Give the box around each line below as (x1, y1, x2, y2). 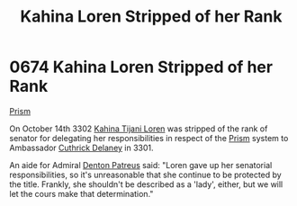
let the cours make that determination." (9, 188, 154, 199)
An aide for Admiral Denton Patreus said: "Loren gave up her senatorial (9, 159, 273, 170)
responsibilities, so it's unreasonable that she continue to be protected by (9, 169, 282, 180)
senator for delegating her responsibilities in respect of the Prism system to (9, 132, 289, 143)
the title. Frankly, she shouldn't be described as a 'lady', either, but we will (9, 178, 283, 190)
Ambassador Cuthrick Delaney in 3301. (9, 142, 155, 153)
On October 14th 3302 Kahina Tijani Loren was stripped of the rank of (9, 123, 268, 134)
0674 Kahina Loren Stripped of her (9, 57, 273, 77)
